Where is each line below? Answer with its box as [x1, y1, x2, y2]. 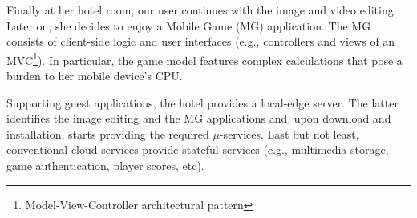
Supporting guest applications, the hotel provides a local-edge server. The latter [6, 94, 399, 111]
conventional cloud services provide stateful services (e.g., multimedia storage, [6, 141, 389, 158]
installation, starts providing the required [6, 125, 209, 142]
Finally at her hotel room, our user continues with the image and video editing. [6, 2, 397, 18]
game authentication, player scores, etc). [6, 157, 204, 173]
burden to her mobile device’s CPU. [6, 67, 183, 84]
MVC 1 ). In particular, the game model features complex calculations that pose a [6, 49, 403, 68]
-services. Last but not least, [219, 125, 359, 142]
